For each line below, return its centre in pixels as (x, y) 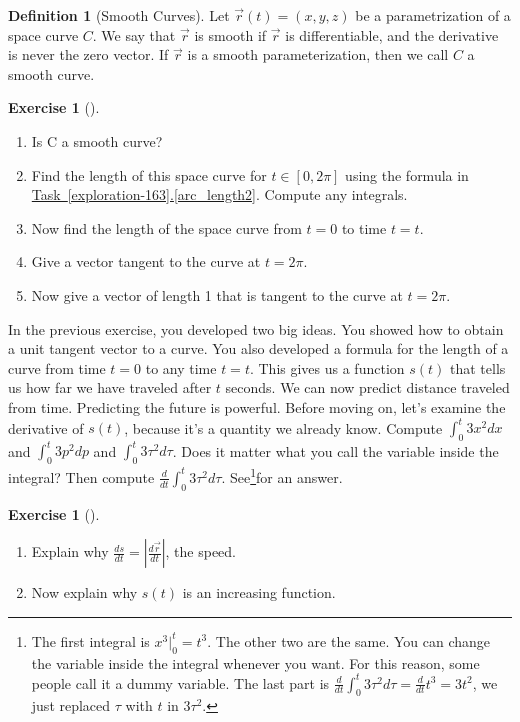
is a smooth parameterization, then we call (318, 54)
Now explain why (84, 592)
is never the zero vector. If (88, 54)
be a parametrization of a (433, 15)
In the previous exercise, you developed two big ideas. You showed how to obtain (256, 328)
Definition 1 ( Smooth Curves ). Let (119, 15)
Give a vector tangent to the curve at (146, 261)
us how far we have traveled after (110, 387)
